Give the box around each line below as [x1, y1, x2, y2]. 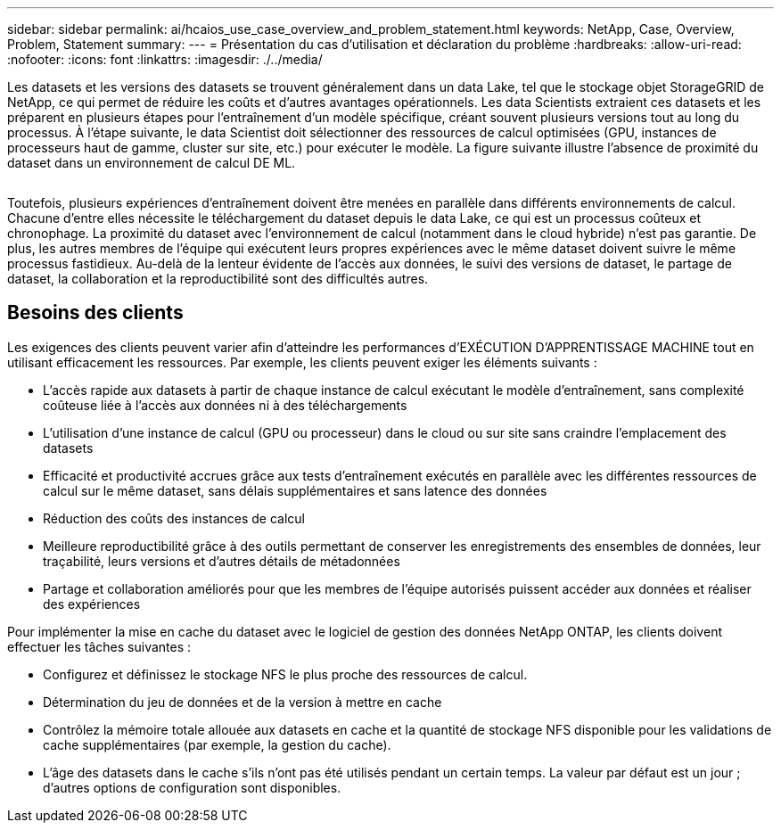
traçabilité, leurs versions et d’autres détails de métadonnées [43, 553, 400, 569]
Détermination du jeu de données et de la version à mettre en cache [43, 694, 442, 710]
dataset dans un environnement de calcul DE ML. [7, 155, 296, 170]
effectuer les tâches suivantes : [7, 638, 192, 654]
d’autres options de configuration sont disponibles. [43, 779, 341, 795]
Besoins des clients [7, 301, 184, 325]
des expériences [43, 596, 141, 612]
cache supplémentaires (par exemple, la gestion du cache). [43, 736, 391, 752]
